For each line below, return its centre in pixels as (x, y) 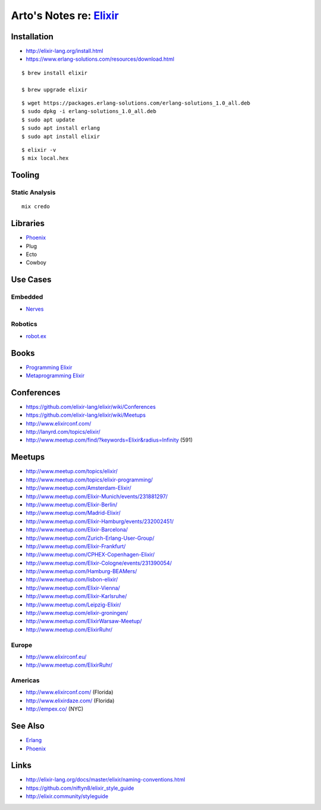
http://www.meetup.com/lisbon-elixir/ (72, 580)
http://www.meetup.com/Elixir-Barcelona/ (77, 530)
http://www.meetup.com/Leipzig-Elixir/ (73, 605)
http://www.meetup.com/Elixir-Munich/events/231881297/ (97, 496)
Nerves (35, 309)
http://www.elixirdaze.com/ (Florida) (70, 700)
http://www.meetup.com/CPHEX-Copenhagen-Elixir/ (90, 555)
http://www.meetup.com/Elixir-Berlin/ (72, 504)
